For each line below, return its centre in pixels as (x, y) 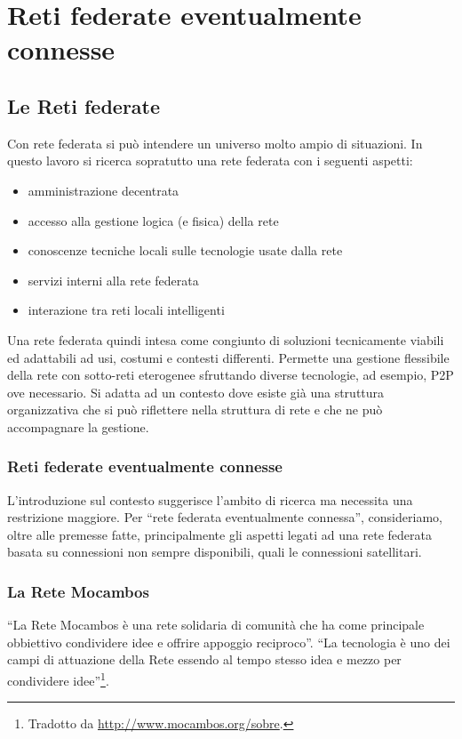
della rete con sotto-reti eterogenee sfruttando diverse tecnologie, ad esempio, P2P (231, 375)
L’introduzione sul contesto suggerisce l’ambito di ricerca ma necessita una (210, 499)
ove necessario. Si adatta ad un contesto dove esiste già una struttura (196, 392)
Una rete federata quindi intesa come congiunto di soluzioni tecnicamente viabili (226, 339)
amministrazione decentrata (104, 190)
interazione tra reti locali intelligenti (126, 310)
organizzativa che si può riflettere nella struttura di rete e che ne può (195, 410)
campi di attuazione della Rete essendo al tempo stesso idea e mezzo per (204, 659)
